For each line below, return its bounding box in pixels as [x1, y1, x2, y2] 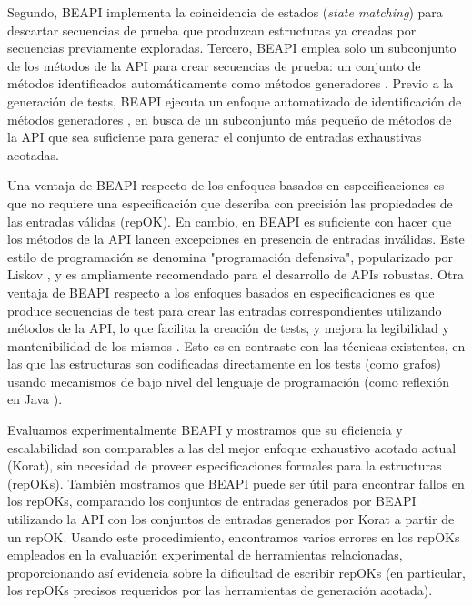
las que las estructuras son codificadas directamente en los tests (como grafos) [7, 354, 441, 373]
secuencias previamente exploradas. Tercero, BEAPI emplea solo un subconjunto [7, 38, 457, 57]
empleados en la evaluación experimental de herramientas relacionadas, [7, 545, 403, 564]
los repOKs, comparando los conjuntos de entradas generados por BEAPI [7, 491, 417, 510]
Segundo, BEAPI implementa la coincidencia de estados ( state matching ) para [7, 3, 443, 21]
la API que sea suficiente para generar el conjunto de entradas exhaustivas [7, 127, 422, 146]
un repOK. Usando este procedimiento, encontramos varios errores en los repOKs [7, 527, 460, 546]
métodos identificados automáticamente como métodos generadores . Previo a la [7, 74, 454, 93]
